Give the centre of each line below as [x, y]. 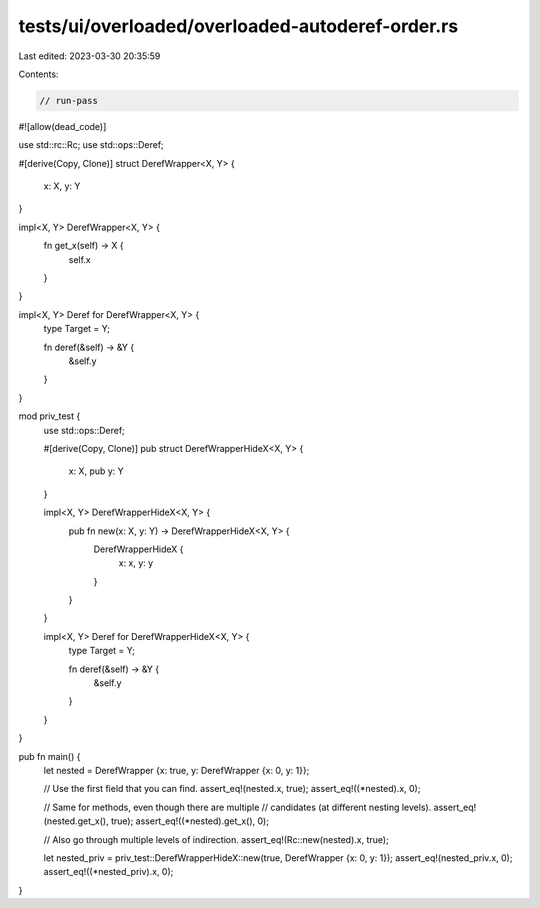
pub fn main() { [49, 756]
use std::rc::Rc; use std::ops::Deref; [91, 145]
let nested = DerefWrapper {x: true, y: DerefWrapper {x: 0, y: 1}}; [176, 770]
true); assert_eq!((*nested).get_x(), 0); [190, 821]
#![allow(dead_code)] [62, 126]
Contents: [38, 74]
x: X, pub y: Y [96, 471]
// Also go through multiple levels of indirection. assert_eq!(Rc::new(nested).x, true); [216, 839]
